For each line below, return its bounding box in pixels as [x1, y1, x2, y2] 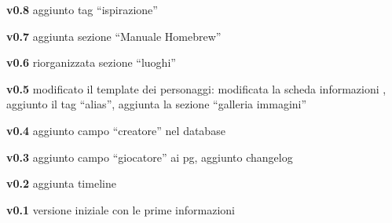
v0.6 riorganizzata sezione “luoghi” [6, 54, 176, 71]
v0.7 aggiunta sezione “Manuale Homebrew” [6, 27, 222, 44]
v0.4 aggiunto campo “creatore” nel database [6, 122, 225, 138]
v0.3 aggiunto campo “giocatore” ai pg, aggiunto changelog [6, 148, 293, 165]
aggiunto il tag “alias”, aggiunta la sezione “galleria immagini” [6, 96, 307, 112]
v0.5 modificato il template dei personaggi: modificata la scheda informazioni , [6, 80, 387, 97]
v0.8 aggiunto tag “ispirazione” [6, 2, 158, 17]
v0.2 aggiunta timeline [6, 175, 116, 192]
